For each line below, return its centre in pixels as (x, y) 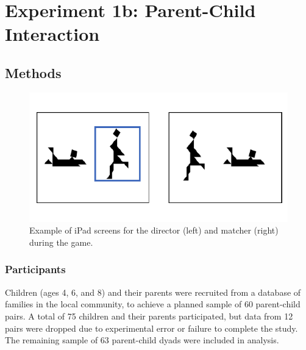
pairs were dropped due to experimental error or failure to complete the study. (151, 328)
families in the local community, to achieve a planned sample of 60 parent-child (153, 304)
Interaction (52, 34)
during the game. (61, 242)
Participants (35, 269)
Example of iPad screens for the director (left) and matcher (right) (154, 230)
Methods (33, 72)
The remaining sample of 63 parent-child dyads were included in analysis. (142, 340)
